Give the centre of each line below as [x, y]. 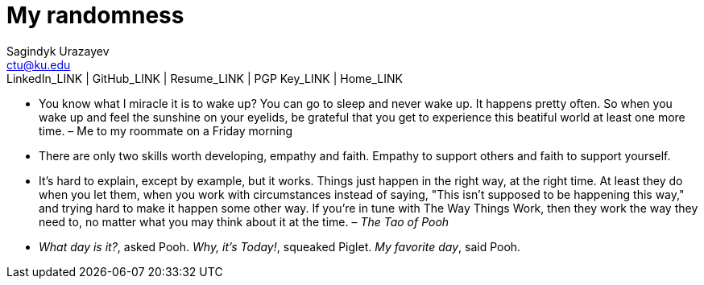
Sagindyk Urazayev [58, 51]
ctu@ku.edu [39, 64]
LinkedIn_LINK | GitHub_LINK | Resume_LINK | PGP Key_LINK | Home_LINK [205, 78]
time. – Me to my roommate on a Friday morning [166, 130]
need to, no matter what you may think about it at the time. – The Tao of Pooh [244, 221]
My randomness [95, 15]
